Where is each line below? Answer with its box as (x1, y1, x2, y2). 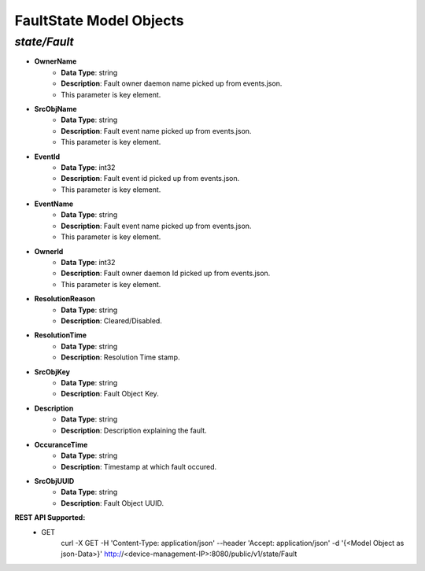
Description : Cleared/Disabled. (61, 315, 163, 326)
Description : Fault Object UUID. (61, 498, 164, 507)
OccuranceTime (34, 440, 88, 449)
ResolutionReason (34, 294, 96, 304)
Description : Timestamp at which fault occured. (61, 462, 217, 471)
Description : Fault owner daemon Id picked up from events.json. (61, 268, 271, 278)
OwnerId (34, 246, 64, 256)
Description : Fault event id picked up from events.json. (61, 174, 240, 183)
